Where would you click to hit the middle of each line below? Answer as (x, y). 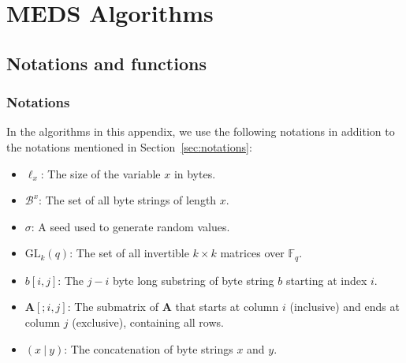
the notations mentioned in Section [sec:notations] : (129, 146)
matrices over (252, 253)
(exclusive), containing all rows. (148, 322)
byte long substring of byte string (194, 280)
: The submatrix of (113, 307)
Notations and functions (106, 63)
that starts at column (227, 307)
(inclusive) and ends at (345, 307)
